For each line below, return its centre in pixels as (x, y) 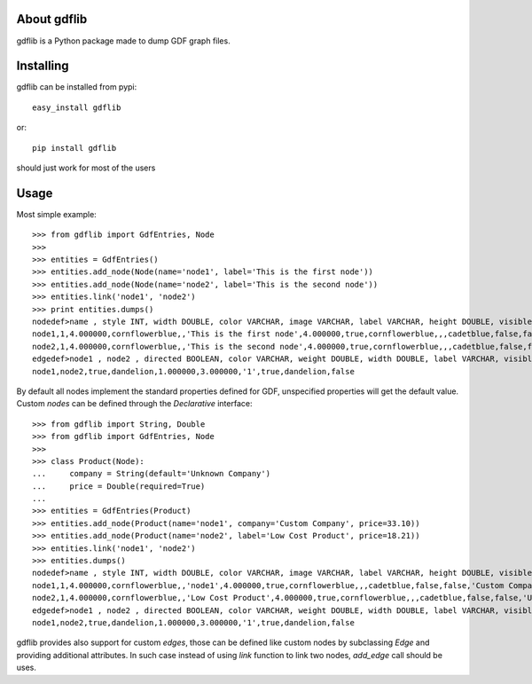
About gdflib (52, 19)
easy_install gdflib (77, 107)
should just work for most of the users (86, 168)
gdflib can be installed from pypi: (77, 87)
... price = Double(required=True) (119, 486)
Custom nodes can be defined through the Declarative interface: (134, 404)
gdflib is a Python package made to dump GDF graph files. (123, 41)
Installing (43, 66)
